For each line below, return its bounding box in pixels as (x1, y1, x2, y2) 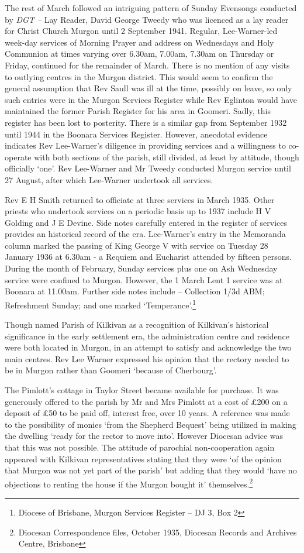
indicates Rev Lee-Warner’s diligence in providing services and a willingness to (5, 139, 286, 152)
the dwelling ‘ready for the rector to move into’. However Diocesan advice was (5, 430, 284, 442)
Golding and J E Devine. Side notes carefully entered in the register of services (5, 216, 288, 228)
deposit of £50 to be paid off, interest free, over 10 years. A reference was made (5, 407, 290, 419)
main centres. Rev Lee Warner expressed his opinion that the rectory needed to (5, 352, 289, 365)
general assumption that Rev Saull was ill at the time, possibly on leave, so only (5, 82, 292, 94)
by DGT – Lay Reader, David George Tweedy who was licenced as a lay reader (5, 13, 289, 25)
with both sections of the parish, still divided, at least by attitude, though (34, 150, 299, 163)
